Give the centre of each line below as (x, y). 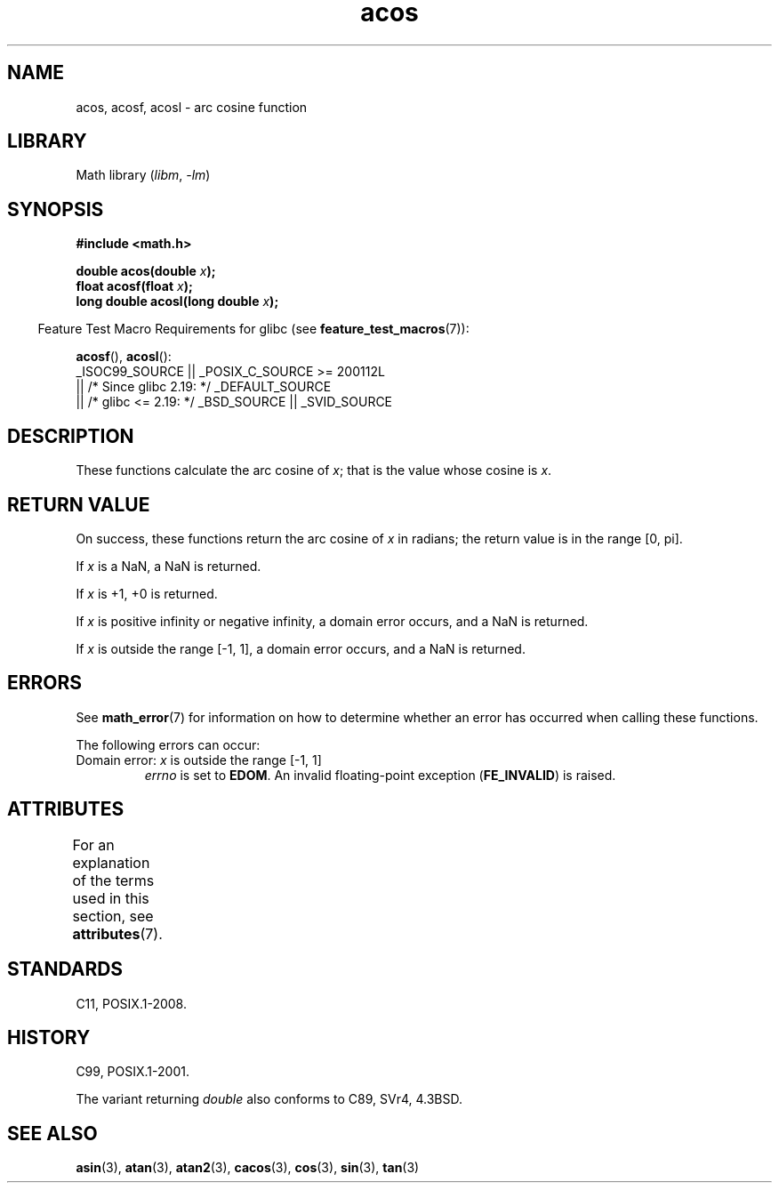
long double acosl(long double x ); (177, 302)
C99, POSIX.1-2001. (133, 1072)
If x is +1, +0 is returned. (147, 593)
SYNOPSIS (56, 209)
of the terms (113, 880)
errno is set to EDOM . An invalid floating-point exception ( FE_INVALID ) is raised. (380, 775)
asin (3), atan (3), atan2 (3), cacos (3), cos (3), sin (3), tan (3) (248, 1168)
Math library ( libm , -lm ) (143, 175)
